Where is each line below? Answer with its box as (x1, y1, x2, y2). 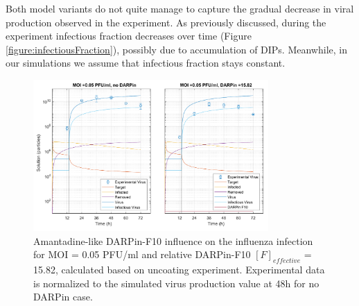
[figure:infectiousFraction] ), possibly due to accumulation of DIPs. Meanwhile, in (6, 42, 347, 56)
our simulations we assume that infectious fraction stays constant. (6, 56, 286, 70)
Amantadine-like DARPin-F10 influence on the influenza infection (33, 233, 313, 248)
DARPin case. (33, 289, 93, 304)
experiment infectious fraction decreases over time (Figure (6, 28, 252, 43)
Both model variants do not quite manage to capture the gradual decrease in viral (6, 1, 354, 15)
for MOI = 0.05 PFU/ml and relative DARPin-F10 (33, 247, 251, 262)
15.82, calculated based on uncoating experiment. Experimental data (33, 262, 325, 277)
